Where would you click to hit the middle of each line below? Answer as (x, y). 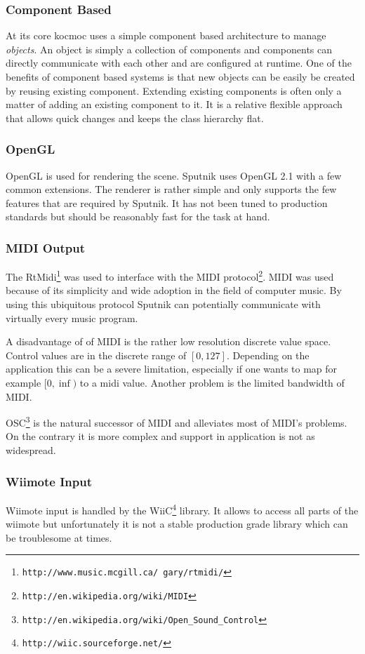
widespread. (31, 450)
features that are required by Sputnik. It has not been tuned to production (167, 202)
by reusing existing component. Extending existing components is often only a (174, 90)
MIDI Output (45, 247)
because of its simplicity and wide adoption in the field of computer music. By (174, 290)
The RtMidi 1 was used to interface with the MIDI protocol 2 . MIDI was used (170, 275)
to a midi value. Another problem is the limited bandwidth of (212, 382)
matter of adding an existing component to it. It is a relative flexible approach (174, 104)
